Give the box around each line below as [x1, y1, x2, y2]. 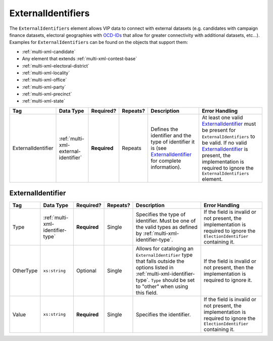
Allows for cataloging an [135, 245, 194, 252]
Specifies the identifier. [135, 311, 191, 318]
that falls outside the [135, 258, 185, 265]
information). [151, 164, 181, 171]
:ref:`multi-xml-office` [22, 77, 67, 83]
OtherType [12, 267, 38, 274]
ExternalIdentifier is [202, 145, 248, 153]
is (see [151, 144, 167, 152]
